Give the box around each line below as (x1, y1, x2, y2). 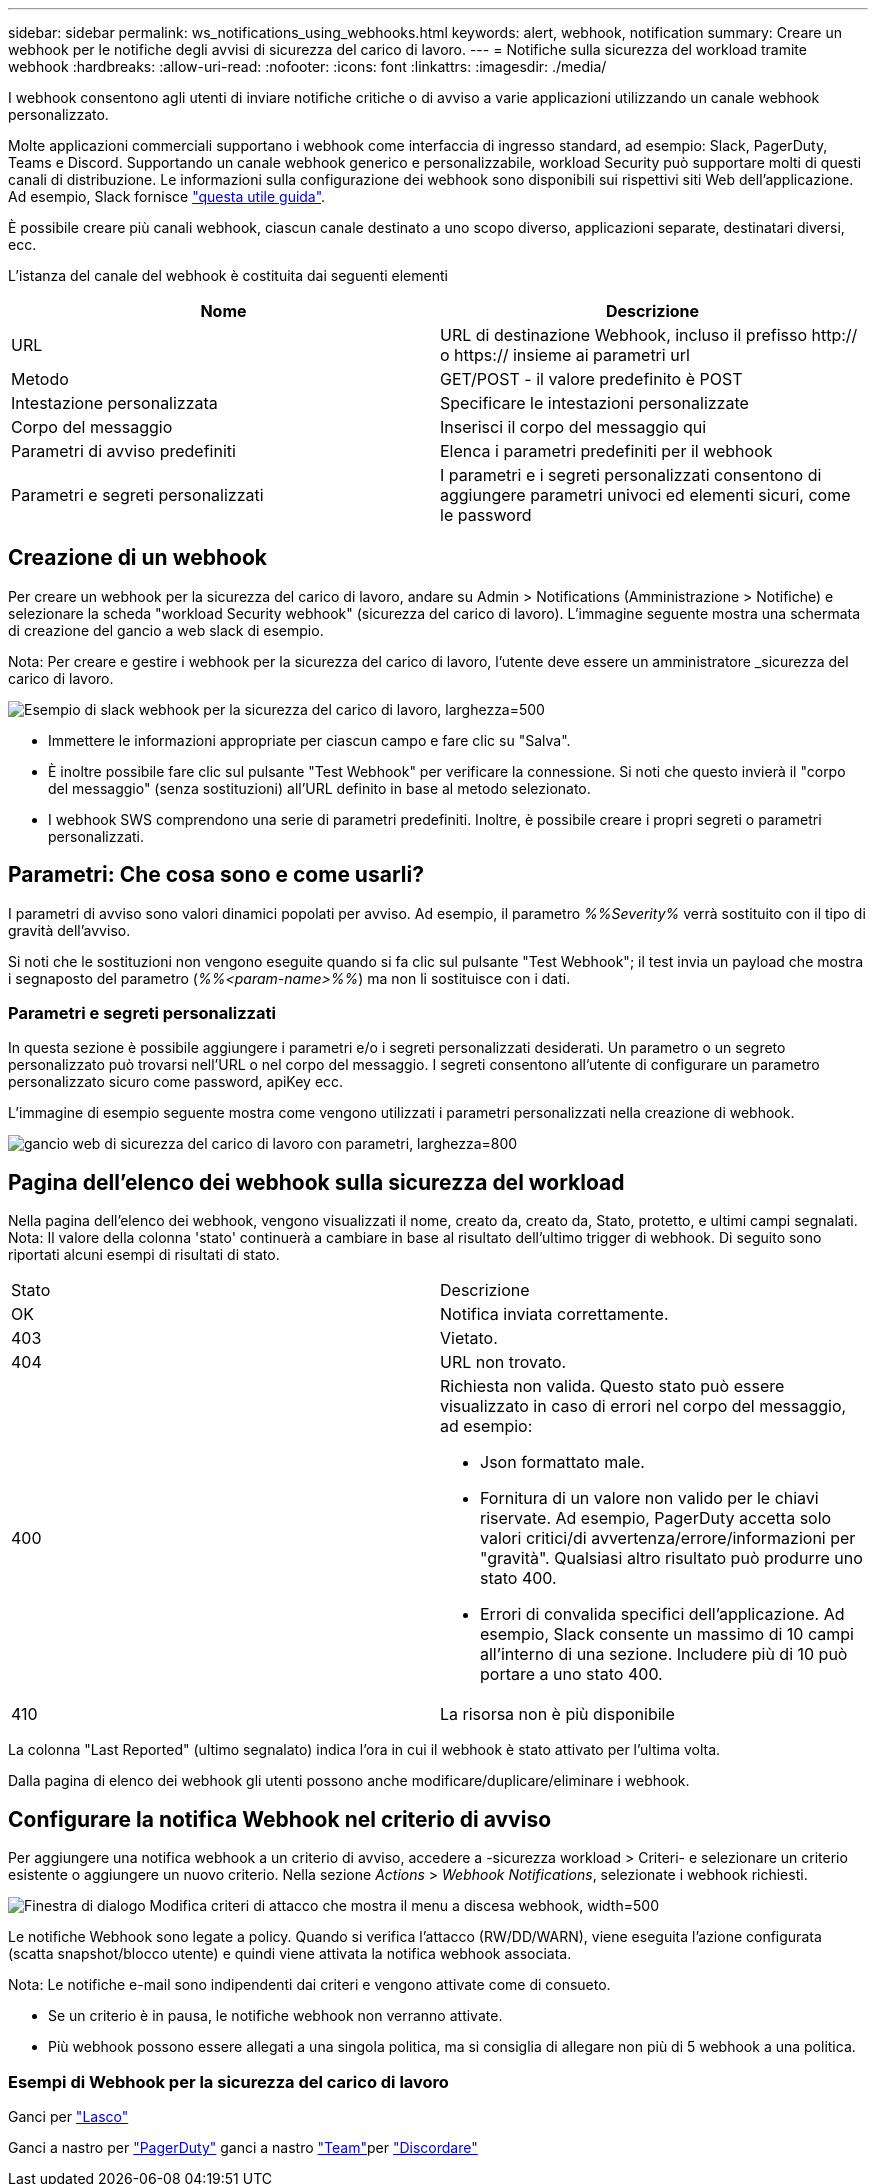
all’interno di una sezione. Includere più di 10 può (480, 1644, 848, 1665)
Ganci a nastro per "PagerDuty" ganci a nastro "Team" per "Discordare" (8, 2138, 478, 2156)
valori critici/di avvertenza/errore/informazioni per (480, 1528, 856, 1549)
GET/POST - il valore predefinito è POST (440, 369, 743, 389)
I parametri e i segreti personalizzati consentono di (440, 465, 822, 485)
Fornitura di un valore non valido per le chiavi (480, 1488, 819, 1509)
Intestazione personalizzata (11, 393, 218, 413)
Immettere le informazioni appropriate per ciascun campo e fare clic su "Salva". (48, 731, 571, 749)
